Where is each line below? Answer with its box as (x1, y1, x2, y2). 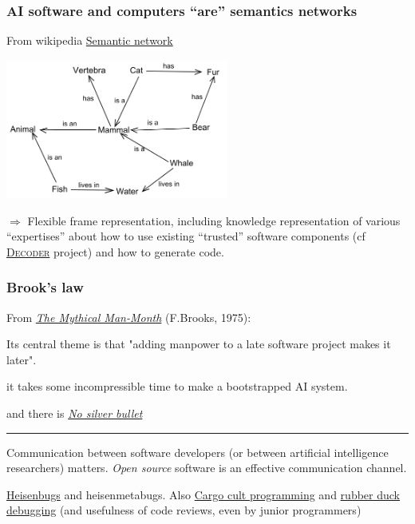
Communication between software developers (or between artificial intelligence (6, 443, 389, 460)
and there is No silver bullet (6, 404, 143, 421)
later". (6, 351, 37, 367)
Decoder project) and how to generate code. (6, 243, 224, 260)
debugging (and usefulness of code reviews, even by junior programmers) (6, 502, 362, 518)
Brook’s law (6, 277, 84, 297)
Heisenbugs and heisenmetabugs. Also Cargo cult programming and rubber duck (6, 486, 400, 502)
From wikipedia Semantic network (6, 32, 173, 49)
